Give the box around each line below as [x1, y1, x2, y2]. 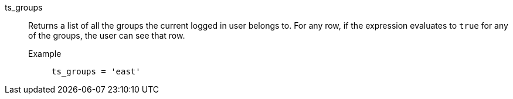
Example [28, 49, 62, 59]
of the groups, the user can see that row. [28, 30, 185, 40]
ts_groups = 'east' [52, 67, 141, 76]
